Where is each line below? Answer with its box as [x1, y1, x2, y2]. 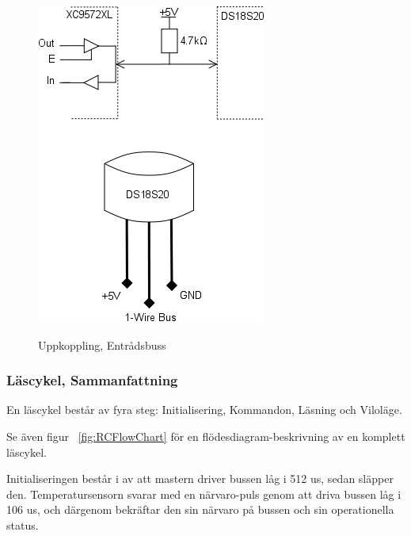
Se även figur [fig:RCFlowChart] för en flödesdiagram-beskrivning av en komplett [6, 428, 405, 444]
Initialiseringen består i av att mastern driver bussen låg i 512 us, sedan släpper [6, 470, 394, 487]
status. [6, 516, 39, 533]
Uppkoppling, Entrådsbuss [38, 336, 166, 353]
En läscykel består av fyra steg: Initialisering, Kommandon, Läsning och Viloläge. [6, 401, 402, 418]
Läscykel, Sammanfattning [6, 370, 178, 390]
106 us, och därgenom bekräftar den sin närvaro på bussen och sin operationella [6, 501, 394, 518]
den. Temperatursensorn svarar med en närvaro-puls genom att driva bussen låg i [6, 485, 401, 502]
